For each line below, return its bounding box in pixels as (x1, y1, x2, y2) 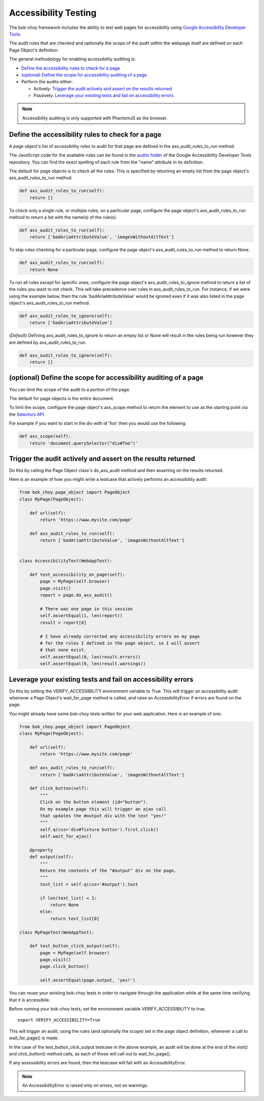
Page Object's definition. (9, 47, 59, 53)
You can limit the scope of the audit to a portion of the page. (9, 386, 131, 392)
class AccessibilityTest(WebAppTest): (19, 558, 112, 564)
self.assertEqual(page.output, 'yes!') (40, 978, 135, 983)
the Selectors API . (9, 411, 45, 417)
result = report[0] (40, 620, 87, 625)
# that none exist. (40, 647, 87, 653)
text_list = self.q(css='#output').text (40, 882, 138, 887)
